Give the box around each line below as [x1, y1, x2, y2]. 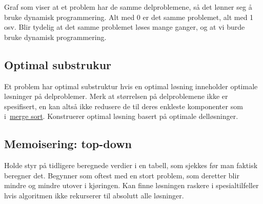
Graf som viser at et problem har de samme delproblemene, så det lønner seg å [4, 2, 252, 12]
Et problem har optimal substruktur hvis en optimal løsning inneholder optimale [4, 80, 258, 91]
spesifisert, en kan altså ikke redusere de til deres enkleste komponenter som [4, 100, 243, 111]
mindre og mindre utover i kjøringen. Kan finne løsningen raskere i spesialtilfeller [4, 180, 259, 191]
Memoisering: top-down [4, 136, 132, 152]
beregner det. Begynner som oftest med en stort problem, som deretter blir [4, 170, 239, 180]
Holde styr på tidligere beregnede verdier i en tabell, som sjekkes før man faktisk [4, 160, 258, 171]
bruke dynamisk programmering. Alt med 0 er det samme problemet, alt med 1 [4, 11, 254, 22]
